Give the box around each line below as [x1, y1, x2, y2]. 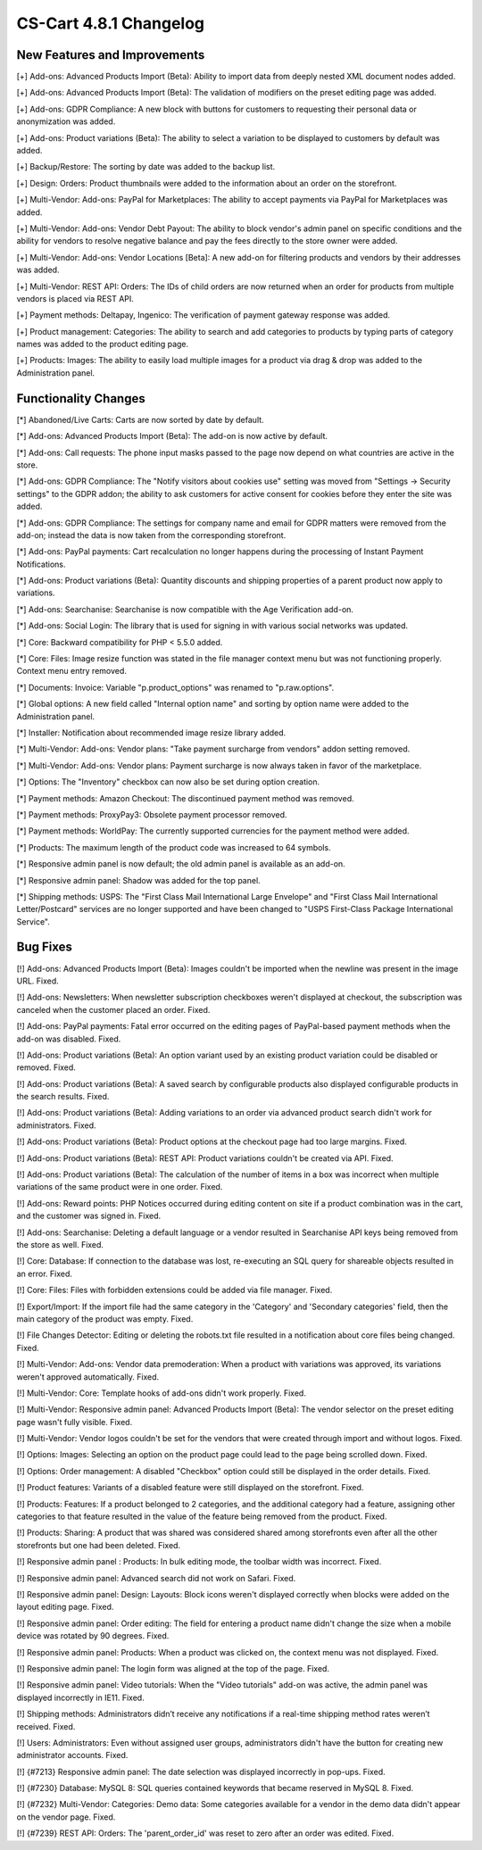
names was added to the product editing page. [16, 339, 189, 350]
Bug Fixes [16, 940, 73, 955]
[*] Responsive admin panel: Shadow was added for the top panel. [16, 875, 261, 885]
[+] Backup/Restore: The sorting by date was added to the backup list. [16, 162, 276, 172]
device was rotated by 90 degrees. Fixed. [16, 1630, 170, 1641]
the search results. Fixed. [16, 1091, 110, 1102]
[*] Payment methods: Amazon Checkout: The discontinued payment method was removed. [16, 792, 354, 803]
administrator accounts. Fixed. [16, 1750, 129, 1761]
